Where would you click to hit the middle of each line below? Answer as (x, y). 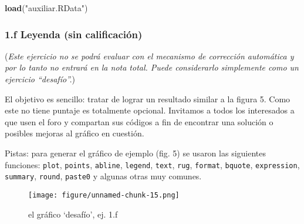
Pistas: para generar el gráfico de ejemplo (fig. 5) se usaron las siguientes (136, 153)
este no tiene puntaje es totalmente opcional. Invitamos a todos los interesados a (150, 110)
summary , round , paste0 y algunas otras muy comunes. (103, 176)
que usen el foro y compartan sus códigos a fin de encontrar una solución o (139, 121)
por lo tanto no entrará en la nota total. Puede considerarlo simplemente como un (152, 67)
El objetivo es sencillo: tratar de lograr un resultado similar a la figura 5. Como (148, 98)
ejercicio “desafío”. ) (40, 79)
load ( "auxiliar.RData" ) (46, 8)
